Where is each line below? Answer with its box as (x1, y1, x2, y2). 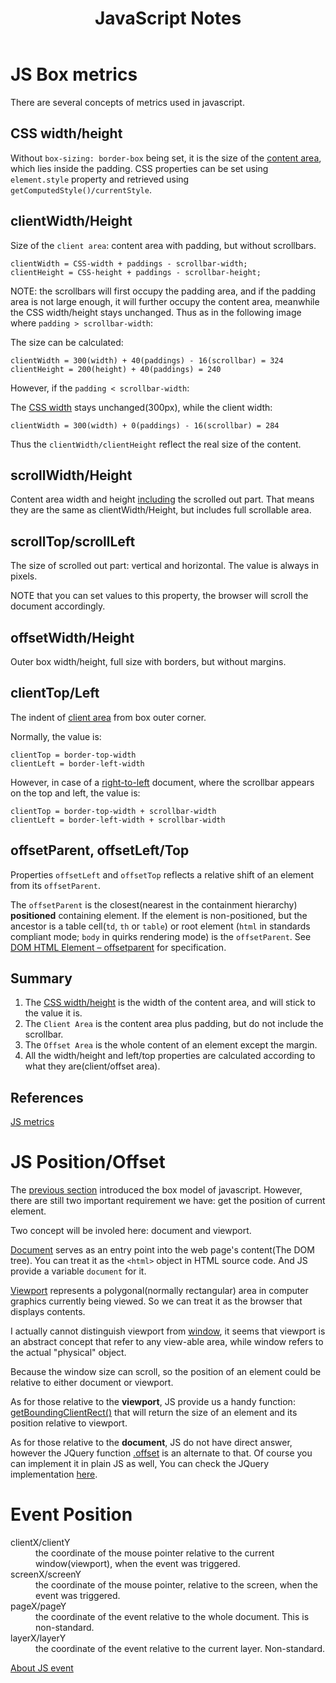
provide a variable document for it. (10, 1265, 147, 1277)
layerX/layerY (10, 1632, 67, 1644)
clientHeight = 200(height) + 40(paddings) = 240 (10, 364, 222, 374)
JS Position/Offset (10, 1151, 166, 1174)
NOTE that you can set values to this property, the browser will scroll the (10, 590, 309, 602)
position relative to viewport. (10, 1417, 128, 1429)
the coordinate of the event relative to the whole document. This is (35, 1611, 310, 1623)
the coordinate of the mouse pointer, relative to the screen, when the (35, 1579, 318, 1591)
